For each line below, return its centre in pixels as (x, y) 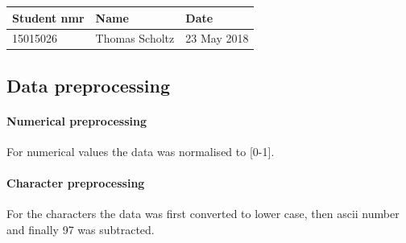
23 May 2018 (217, 38)
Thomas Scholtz (135, 38)
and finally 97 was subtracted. (81, 229)
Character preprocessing (76, 183)
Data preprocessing (89, 85)
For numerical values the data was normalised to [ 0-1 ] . (141, 152)
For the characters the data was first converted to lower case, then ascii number (203, 214)
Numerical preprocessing (77, 120)
